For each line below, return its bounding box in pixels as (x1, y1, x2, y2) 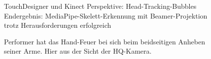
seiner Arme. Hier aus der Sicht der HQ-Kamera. (4, 46, 152, 56)
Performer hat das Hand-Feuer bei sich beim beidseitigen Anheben (4, 36, 205, 46)
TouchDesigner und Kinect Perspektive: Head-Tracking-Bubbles (4, 1, 197, 11)
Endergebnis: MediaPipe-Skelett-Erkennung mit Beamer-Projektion (4, 10, 208, 20)
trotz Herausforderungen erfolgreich (4, 20, 111, 30)
